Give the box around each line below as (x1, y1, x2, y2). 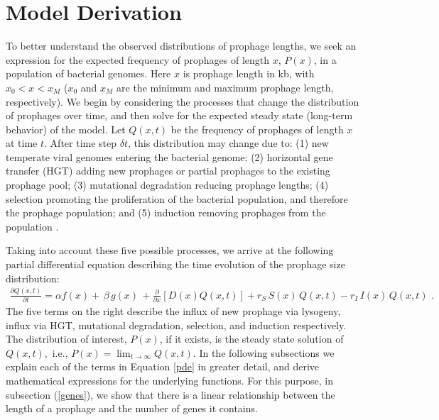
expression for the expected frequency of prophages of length (6, 52, 270, 67)
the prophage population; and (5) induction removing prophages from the (6, 205, 326, 220)
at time (6, 136, 38, 150)
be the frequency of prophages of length (170, 121, 344, 136)
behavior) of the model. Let (6, 121, 126, 136)
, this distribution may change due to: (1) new (128, 136, 329, 150)
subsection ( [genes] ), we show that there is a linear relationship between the (6, 387, 335, 402)
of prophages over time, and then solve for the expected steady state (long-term (6, 108, 353, 123)
